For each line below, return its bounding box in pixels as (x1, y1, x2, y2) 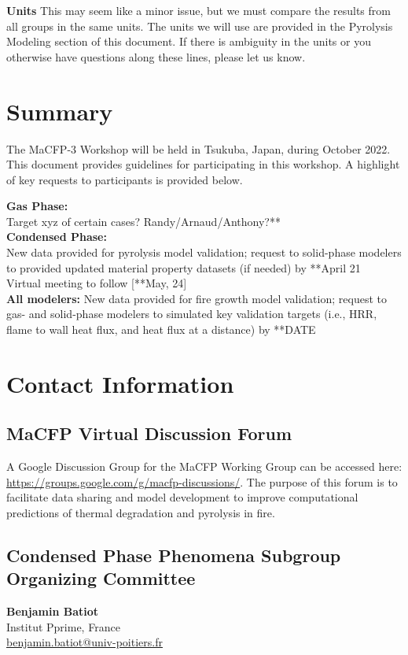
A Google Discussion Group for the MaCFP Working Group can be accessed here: (6, 458, 402, 475)
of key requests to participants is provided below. (6, 171, 243, 187)
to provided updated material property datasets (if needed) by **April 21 (6, 259, 361, 276)
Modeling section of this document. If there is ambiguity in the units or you (6, 33, 371, 50)
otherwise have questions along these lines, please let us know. (6, 48, 306, 65)
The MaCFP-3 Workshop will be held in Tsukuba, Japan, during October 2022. (6, 140, 391, 157)
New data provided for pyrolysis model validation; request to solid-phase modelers (6, 244, 402, 261)
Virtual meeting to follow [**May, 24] (6, 275, 187, 291)
